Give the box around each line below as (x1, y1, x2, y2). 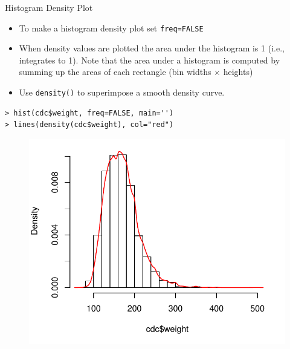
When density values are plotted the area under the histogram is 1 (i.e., (19, 42, 285, 54)
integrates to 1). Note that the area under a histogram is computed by (19, 53, 280, 66)
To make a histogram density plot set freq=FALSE (19, 21, 204, 34)
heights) (223, 65, 253, 78)
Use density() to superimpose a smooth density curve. (19, 86, 225, 99)
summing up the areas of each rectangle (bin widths (19, 65, 211, 78)
